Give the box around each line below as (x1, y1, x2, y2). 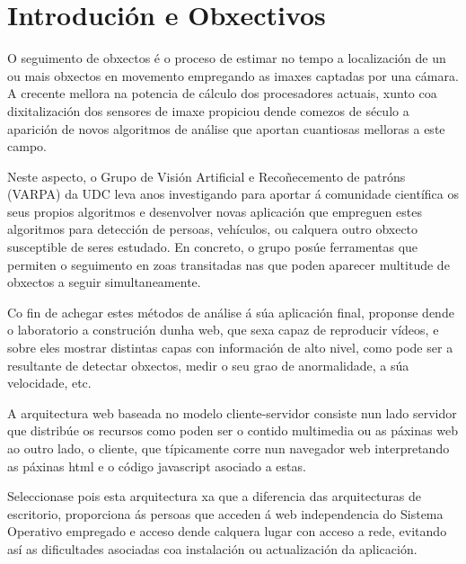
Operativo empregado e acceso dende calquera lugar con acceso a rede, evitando (7, 522, 447, 541)
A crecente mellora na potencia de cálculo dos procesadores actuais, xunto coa (7, 84, 437, 103)
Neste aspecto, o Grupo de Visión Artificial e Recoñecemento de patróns (7, 166, 406, 185)
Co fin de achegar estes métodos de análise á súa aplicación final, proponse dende (7, 302, 454, 321)
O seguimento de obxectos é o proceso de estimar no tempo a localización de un (7, 49, 446, 67)
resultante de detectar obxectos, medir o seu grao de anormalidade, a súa (7, 355, 409, 374)
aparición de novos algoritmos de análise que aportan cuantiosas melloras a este (7, 119, 445, 138)
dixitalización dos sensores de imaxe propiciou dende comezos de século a (7, 101, 409, 120)
